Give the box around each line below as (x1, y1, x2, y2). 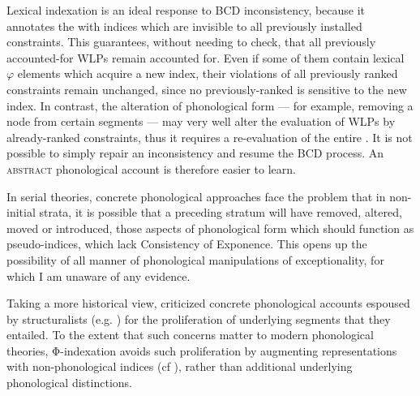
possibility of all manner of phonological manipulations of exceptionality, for (6, 251, 384, 268)
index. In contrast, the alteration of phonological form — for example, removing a (6, 97, 414, 114)
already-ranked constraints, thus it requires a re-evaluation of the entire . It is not (6, 128, 413, 145)
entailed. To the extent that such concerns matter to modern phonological (6, 326, 374, 343)
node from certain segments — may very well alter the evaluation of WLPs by (6, 113, 396, 130)
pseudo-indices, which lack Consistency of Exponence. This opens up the (6, 235, 367, 252)
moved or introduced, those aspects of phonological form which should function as (6, 219, 414, 236)
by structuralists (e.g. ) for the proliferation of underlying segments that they (6, 310, 391, 327)
